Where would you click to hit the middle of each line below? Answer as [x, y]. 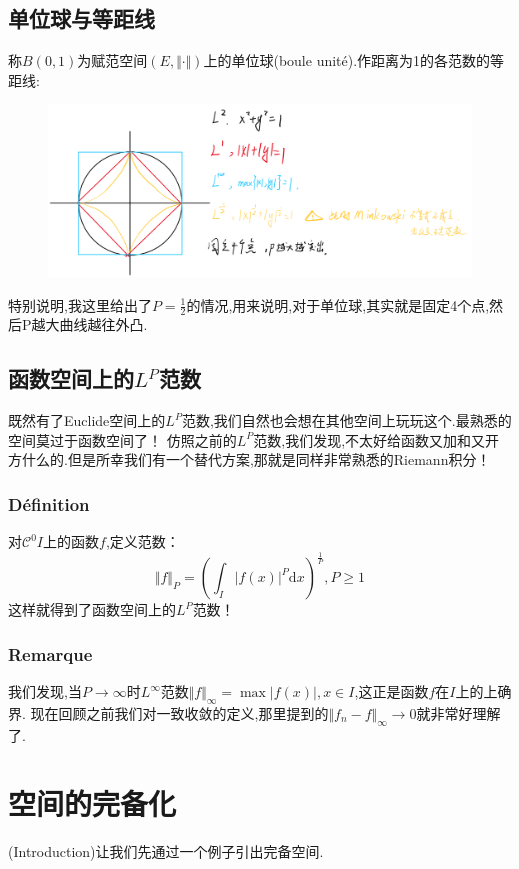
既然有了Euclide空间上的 [87, 420]
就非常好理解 [458, 712]
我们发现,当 [45, 691]
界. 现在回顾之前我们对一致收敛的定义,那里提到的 [168, 712]
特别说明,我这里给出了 [80, 304]
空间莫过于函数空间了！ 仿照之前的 [122, 439]
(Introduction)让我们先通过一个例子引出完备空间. [166, 851]
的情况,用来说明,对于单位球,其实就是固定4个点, [338, 304]
